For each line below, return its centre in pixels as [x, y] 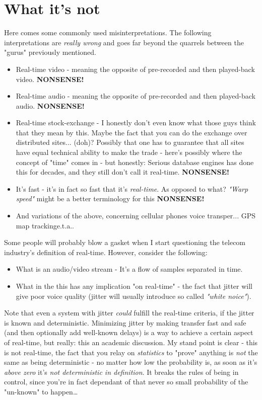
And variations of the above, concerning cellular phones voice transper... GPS [136, 216]
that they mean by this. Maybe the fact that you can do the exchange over [132, 132]
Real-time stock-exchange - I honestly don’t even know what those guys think [136, 123]
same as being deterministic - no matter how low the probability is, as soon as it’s [131, 362]
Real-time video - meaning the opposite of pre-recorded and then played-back [135, 69]
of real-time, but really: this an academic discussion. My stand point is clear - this [131, 342]
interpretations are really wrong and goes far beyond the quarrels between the [124, 42]
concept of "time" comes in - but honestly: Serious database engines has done [135, 162]
